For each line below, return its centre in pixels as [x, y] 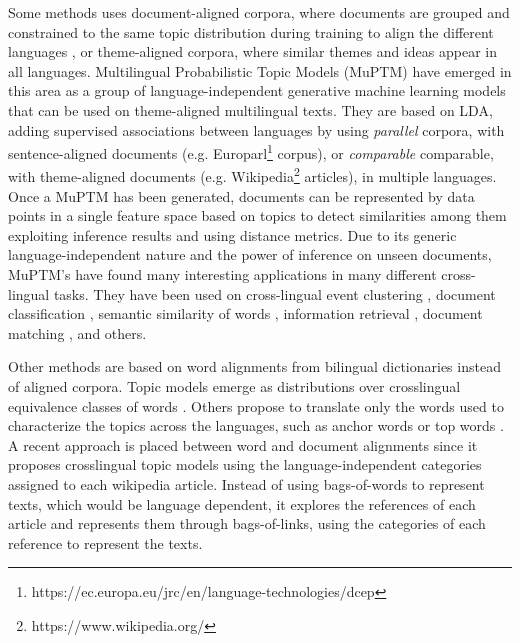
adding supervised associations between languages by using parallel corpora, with [256, 129]
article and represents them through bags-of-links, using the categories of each [247, 523]
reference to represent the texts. [105, 542]
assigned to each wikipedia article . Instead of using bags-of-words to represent [246, 483]
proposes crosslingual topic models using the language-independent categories [245, 464]
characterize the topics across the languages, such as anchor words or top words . [256, 425]
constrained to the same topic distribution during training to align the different [251, 31]
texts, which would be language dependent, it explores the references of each [242, 503]
